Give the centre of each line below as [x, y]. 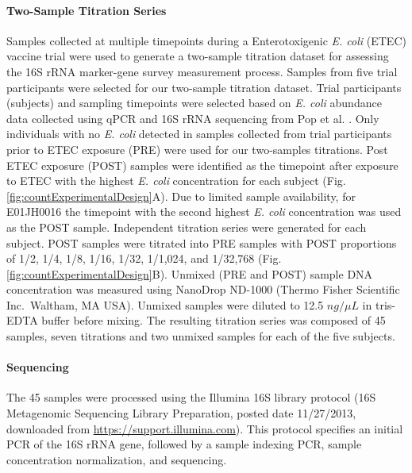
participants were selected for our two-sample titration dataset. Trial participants [204, 87]
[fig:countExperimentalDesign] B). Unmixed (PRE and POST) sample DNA [190, 273]
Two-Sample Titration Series [87, 10]
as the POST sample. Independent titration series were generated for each [187, 227]
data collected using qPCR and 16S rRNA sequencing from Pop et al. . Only [193, 118]
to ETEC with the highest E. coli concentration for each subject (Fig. [176, 181]
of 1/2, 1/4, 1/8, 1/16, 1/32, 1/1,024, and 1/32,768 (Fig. [144, 258]
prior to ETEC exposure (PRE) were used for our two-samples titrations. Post [197, 149]
